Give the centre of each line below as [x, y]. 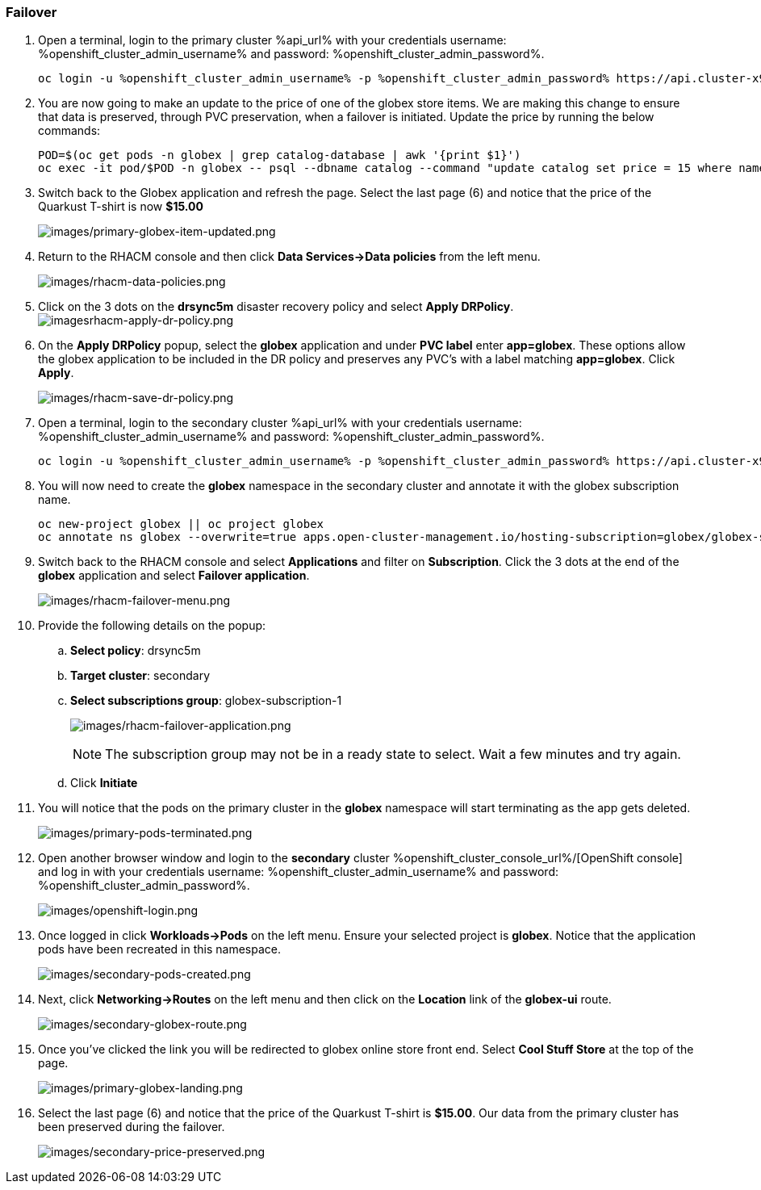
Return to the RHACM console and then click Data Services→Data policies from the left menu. [289, 257]
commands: [69, 131]
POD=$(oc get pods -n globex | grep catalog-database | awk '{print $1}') [280, 155]
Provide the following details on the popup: [152, 626]
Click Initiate [104, 783]
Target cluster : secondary [140, 676]
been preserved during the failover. [132, 1127]
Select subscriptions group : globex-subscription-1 [206, 701]
